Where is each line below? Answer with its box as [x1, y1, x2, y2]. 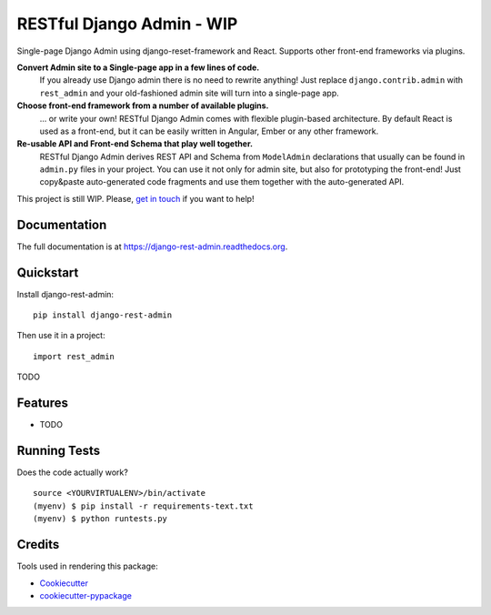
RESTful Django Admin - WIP [16, 14, 238, 34]
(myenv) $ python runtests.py [33, 514, 168, 524]
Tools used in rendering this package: [16, 560, 158, 572]
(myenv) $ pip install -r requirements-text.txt [33, 500, 254, 511]
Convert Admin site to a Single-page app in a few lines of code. [16, 62, 260, 73]
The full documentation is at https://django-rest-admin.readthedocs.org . [16, 241, 288, 252]
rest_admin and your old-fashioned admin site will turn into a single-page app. [39, 87, 340, 98]
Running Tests [16, 442, 100, 459]
